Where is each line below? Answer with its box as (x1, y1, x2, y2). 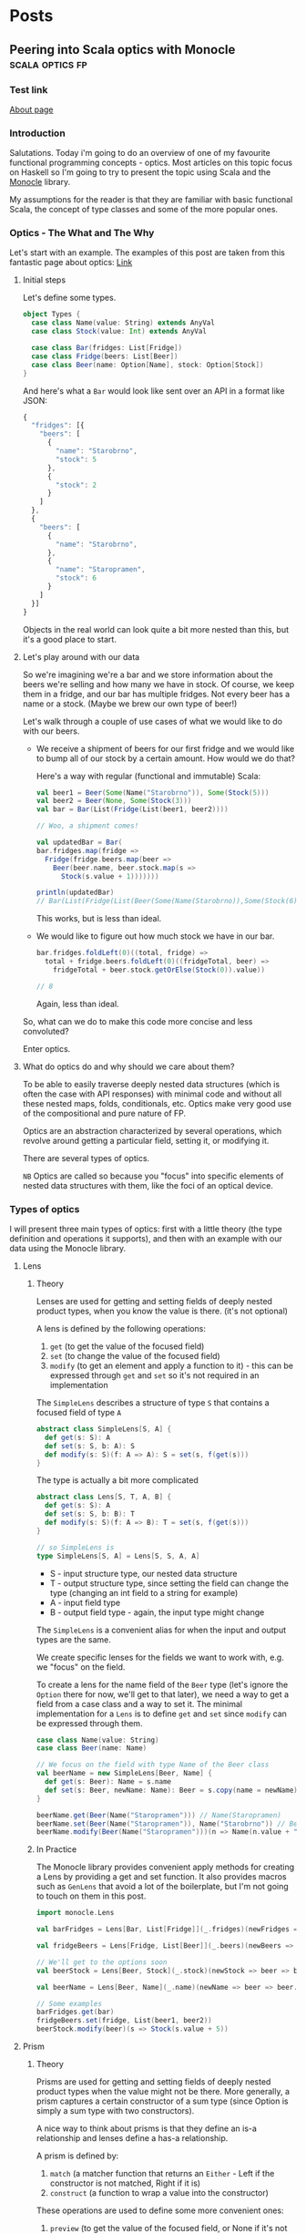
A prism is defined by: (36, 2150, 119, 2161)
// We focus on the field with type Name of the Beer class (36, 1760, 270, 1769)
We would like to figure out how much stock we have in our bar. (36, 931, 275, 942)
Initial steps (22, 274, 66, 285)
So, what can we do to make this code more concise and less (22, 1015, 253, 1026)
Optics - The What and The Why (9, 227, 155, 240)
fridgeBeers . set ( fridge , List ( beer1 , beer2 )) (36, 2016, 212, 2025)
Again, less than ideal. (36, 998, 120, 1009)
